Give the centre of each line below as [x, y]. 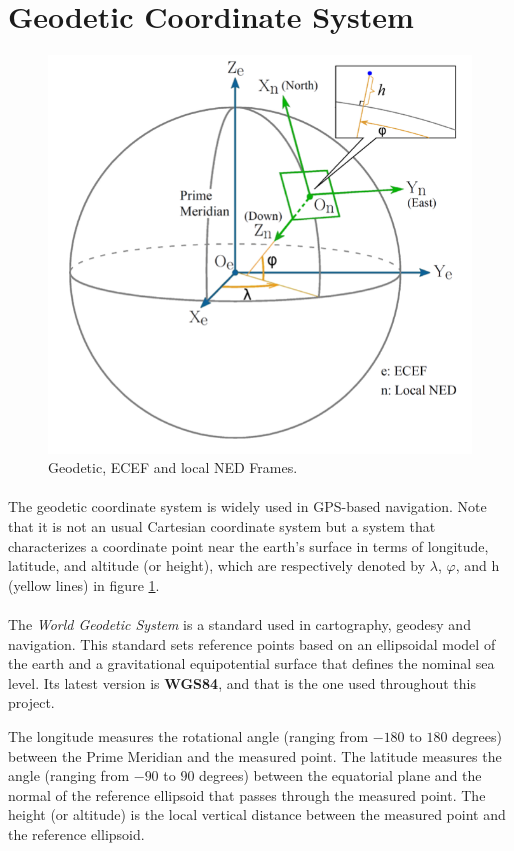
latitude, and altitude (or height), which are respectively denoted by [217, 565]
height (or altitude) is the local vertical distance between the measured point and [257, 814]
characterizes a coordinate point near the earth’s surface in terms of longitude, [248, 545]
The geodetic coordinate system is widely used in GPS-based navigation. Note [247, 506]
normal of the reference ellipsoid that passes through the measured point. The [247, 794]
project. [31, 702]
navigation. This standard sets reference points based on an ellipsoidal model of [252, 643]
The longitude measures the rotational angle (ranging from [188, 736]
